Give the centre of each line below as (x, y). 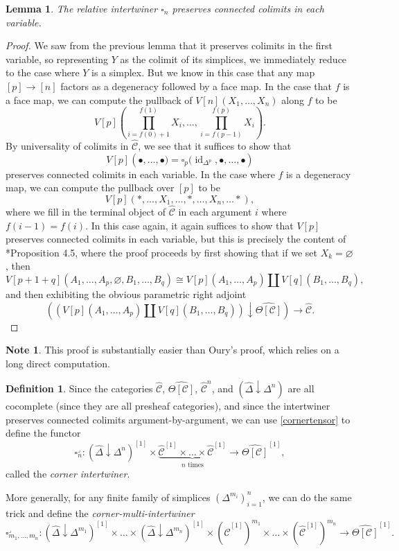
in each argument (215, 212)
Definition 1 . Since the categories (79, 388)
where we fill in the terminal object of (86, 212)
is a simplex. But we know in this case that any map (203, 72)
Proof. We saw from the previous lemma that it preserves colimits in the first (169, 45)
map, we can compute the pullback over (90, 187)
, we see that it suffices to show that (215, 146)
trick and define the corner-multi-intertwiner (100, 513)
